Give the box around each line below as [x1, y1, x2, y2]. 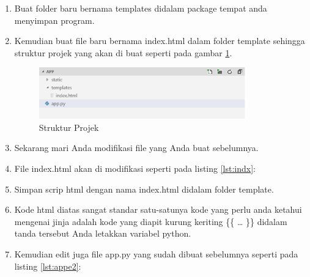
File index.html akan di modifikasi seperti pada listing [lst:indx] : [14, 162, 256, 175]
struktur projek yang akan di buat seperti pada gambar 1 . [14, 46, 232, 59]
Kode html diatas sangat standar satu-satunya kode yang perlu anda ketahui [14, 203, 302, 216]
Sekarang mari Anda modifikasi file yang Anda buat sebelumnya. [14, 141, 259, 154]
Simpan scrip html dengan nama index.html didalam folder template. [14, 182, 274, 195]
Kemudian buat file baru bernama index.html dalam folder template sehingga [14, 34, 305, 47]
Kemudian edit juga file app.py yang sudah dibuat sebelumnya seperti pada [14, 247, 298, 260]
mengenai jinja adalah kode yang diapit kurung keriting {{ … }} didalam [14, 215, 287, 227]
